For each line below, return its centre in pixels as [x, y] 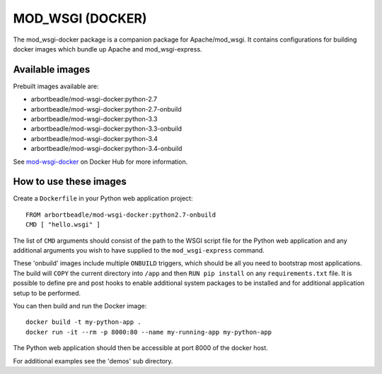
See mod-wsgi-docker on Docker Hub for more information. [100, 162]
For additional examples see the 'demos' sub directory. [93, 361]
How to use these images [70, 182]
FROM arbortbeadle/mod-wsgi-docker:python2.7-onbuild [121, 215]
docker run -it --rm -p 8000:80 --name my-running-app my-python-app [149, 332]
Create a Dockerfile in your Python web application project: [103, 198]
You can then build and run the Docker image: [80, 306]
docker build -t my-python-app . [83, 322]
